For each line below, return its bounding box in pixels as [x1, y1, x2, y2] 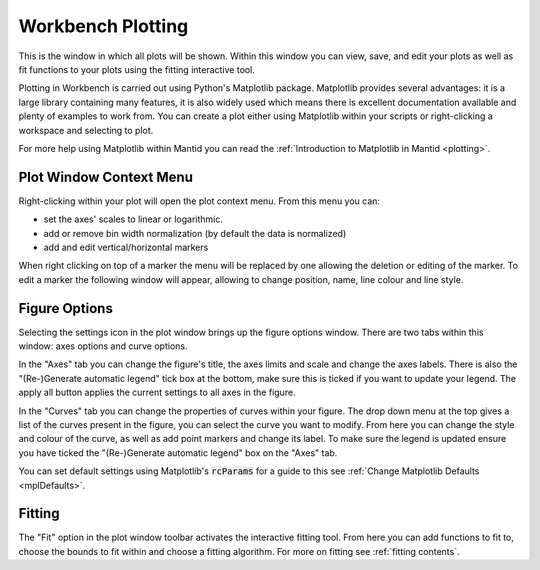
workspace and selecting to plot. [18, 124, 154, 136]
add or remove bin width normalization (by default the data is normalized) [43, 227, 347, 239]
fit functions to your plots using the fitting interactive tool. [18, 63, 255, 75]
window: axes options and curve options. [18, 340, 188, 352]
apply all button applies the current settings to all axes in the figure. [18, 386, 296, 399]
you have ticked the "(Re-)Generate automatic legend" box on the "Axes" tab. [18, 446, 338, 459]
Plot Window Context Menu [18, 168, 194, 185]
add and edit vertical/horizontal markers [43, 241, 209, 253]
